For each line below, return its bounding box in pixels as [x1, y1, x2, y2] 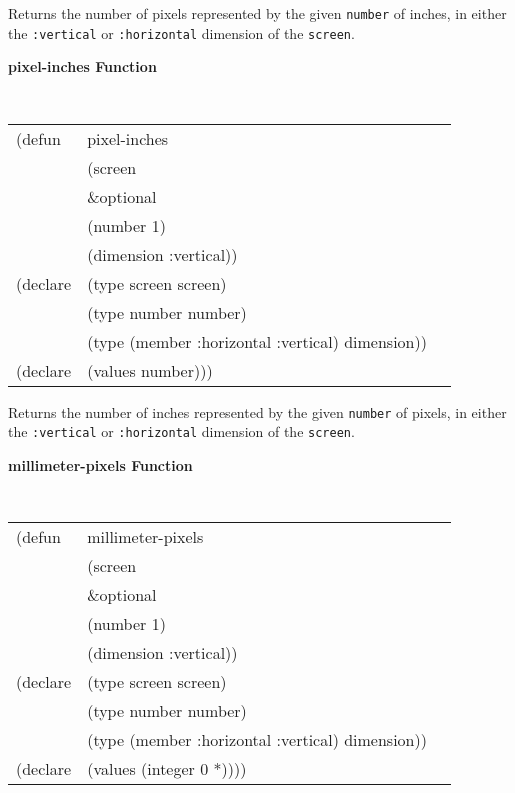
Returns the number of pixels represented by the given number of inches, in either [8, 3, 507, 23]
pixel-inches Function [8, 56, 157, 77]
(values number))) [87, 358, 213, 382]
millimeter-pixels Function [8, 454, 193, 475]
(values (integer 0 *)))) [87, 757, 247, 781]
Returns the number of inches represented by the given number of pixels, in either [8, 401, 507, 422]
